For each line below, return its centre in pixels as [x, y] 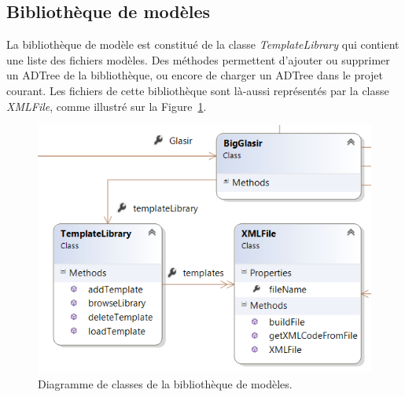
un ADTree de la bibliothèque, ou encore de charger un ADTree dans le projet [195, 75]
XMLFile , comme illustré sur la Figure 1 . [107, 106]
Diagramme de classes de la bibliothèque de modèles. [165, 384]
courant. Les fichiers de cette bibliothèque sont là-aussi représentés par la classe [198, 90]
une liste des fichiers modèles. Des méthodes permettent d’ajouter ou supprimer [198, 59]
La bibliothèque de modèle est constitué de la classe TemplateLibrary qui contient [203, 44]
